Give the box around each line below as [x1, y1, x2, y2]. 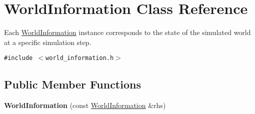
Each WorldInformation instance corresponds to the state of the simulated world [4, 27, 251, 37]
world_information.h [45, 54, 114, 62]
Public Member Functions [4, 76, 141, 92]
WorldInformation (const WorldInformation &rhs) [4, 100, 166, 110]
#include [4, 54, 33, 62]
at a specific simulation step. [4, 36, 91, 47]
